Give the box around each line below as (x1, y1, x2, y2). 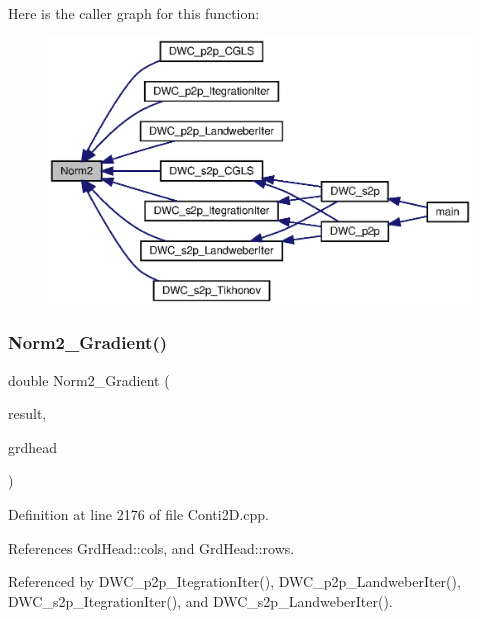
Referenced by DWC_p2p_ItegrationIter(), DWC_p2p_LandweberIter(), (8, 571, 461, 592)
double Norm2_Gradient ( (8, 369, 170, 390)
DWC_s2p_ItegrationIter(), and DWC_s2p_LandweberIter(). (8, 590, 393, 611)
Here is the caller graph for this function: (8, 3, 260, 23)
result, (8, 403, 47, 424)
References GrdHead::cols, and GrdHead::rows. (8, 537, 295, 558)
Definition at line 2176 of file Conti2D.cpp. (8, 504, 269, 525)
